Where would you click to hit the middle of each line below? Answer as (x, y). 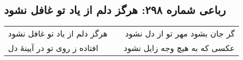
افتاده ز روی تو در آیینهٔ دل (53, 48)
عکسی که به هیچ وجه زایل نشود (179, 48)
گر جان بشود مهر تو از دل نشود (180, 33)
